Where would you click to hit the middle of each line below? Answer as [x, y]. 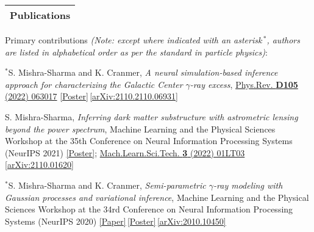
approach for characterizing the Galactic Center [94, 84]
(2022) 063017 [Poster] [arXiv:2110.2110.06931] [91, 96]
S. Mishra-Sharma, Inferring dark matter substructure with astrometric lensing [152, 116]
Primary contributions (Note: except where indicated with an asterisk [134, 40]
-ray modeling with [248, 185]
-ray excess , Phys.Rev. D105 [244, 84]
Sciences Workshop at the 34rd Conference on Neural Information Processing [149, 209]
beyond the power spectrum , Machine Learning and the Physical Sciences [140, 129]
